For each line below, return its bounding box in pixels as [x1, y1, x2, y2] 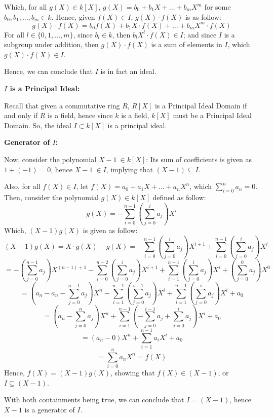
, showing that [110, 367, 155, 378]
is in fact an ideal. [100, 66, 156, 77]
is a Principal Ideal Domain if [154, 100, 247, 110]
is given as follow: [83, 225, 138, 236]
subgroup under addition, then [4, 39, 99, 50]
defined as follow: [152, 192, 206, 203]
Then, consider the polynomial [4, 192, 99, 203]
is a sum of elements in [151, 39, 222, 50]
